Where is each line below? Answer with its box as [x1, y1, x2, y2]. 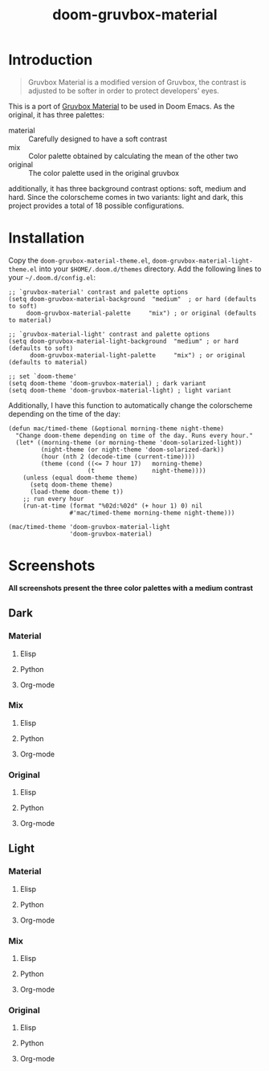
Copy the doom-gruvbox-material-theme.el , [8, 255, 151, 265]
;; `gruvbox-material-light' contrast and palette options [8, 330, 210, 338]
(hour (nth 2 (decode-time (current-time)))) [40, 452, 196, 461]
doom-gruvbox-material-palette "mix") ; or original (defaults [26, 309, 257, 317]
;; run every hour [22, 495, 84, 503]
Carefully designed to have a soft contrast [28, 134, 168, 144]
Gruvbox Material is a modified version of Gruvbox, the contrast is [27, 77, 247, 87]
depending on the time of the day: [8, 409, 120, 418]
